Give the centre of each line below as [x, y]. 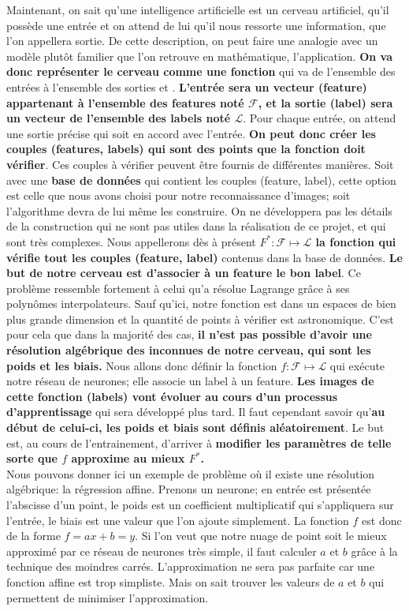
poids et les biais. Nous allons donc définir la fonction [142, 365]
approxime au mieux [128, 458]
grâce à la [374, 551]
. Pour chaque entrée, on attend [320, 118]
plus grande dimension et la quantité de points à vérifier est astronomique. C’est [200, 319]
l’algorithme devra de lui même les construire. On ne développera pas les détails [199, 210]
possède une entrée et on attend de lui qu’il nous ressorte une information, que [196, 25]
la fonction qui [356, 241]
